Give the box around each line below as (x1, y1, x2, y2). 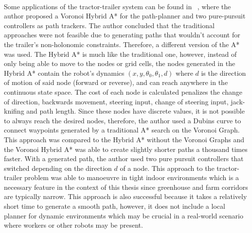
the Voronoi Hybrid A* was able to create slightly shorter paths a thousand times (4, 144, 248, 154)
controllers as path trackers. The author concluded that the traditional (4, 20, 215, 30)
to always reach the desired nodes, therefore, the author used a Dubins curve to (4, 115, 241, 125)
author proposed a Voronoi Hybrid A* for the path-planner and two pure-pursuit (4, 11, 246, 21)
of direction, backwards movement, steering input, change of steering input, (4, 96, 229, 106)
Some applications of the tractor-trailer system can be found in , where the (4, 1, 231, 11)
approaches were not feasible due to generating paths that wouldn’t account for (4, 30, 240, 40)
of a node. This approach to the (120, 163, 215, 173)
